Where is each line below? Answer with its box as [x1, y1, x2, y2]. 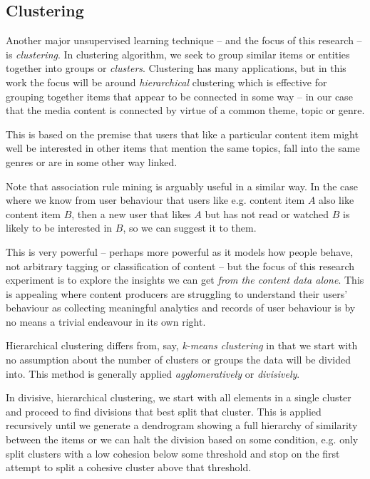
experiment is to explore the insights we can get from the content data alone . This [6, 272, 364, 287]
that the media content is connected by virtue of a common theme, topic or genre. [6, 103, 365, 118]
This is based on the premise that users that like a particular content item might [6, 126, 359, 141]
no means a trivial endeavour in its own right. [6, 314, 206, 329]
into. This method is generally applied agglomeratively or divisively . [6, 366, 300, 381]
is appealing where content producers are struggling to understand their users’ [6, 286, 348, 301]
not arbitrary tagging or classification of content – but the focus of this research [6, 258, 355, 273]
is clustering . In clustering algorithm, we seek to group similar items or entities [6, 46, 350, 61]
